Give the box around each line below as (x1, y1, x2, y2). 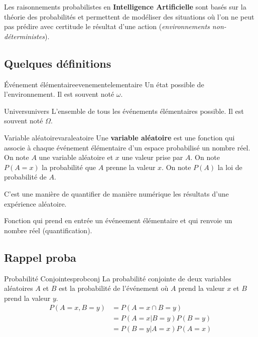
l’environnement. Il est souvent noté (4, 89, 114, 99)
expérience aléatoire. (4, 198, 67, 209)
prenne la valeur (105, 161, 156, 172)
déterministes (4, 31, 45, 41)
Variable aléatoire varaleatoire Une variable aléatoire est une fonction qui (4, 132, 235, 142)
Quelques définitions (4, 55, 111, 71)
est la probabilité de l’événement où (59, 283, 169, 293)
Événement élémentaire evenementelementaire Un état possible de (4, 79, 204, 89)
